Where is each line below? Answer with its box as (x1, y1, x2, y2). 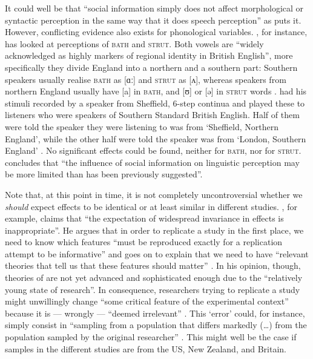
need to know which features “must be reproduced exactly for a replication (5, 235, 283, 248)
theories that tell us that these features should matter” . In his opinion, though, (5, 259, 301, 272)
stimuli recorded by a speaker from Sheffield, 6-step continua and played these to (5, 96, 305, 109)
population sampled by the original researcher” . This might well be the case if (5, 331, 297, 343)
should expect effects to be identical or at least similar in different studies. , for (5, 200, 297, 212)
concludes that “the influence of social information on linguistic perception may (5, 156, 300, 168)
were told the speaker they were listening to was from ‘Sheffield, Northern (5, 120, 278, 133)
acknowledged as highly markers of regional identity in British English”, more (5, 49, 293, 62)
